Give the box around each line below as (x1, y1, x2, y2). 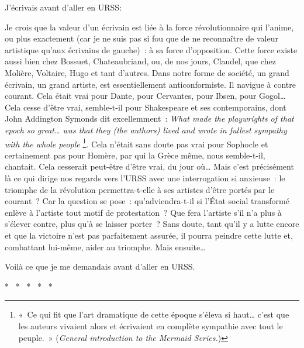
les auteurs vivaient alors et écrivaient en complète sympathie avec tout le (18, 319, 283, 332)
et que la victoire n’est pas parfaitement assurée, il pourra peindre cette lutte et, (5, 229, 293, 241)
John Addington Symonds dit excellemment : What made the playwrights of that (5, 112, 294, 125)
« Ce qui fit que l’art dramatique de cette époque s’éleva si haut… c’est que (18, 308, 289, 321)
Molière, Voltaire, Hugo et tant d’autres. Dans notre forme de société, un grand (5, 66, 289, 78)
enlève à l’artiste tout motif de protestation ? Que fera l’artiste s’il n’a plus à (5, 206, 282, 218)
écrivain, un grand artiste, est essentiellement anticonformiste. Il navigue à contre (5, 78, 296, 90)
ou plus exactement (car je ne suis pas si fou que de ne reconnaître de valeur (5, 32, 278, 44)
